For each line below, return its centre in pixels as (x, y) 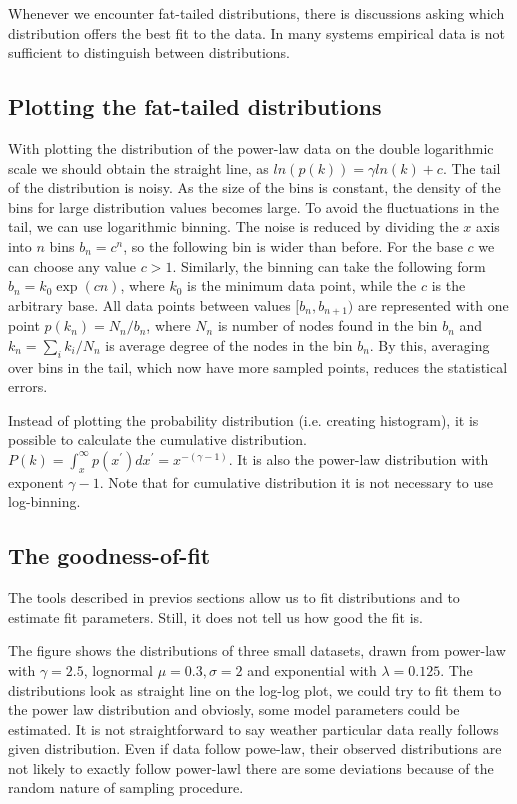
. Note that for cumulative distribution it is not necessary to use (296, 481)
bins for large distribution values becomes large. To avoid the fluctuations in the (253, 206)
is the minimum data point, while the (302, 285)
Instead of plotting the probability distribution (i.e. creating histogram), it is (243, 419)
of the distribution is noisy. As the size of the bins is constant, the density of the (254, 187)
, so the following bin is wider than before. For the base (293, 245)
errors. (28, 386)
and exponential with (312, 669)
